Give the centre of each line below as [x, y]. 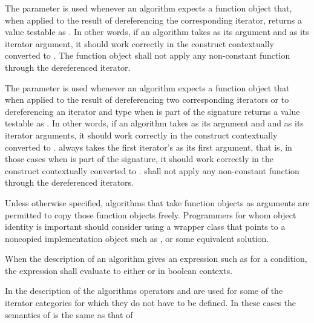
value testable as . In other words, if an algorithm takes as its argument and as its [157, 32]
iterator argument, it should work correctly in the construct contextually [139, 43]
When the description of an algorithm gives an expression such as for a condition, [156, 259]
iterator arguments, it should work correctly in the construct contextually [141, 135]
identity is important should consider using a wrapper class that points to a [145, 227]
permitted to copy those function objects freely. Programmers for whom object [151, 214]
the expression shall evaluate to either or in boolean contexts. [119, 270]
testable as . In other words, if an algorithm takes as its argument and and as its [154, 123]
